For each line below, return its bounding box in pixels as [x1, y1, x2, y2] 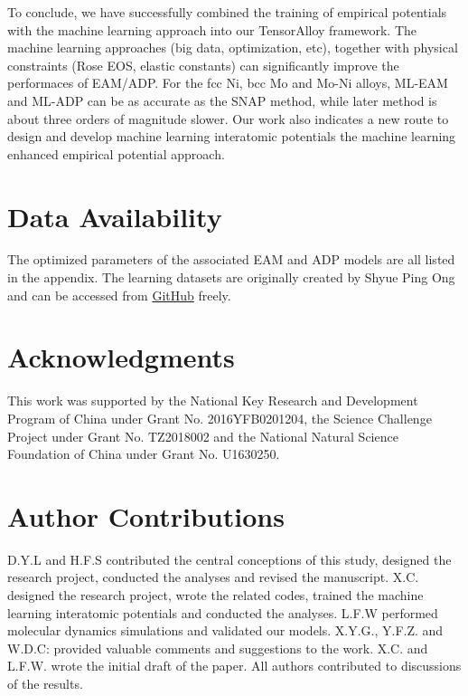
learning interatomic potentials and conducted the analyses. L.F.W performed [7, 603, 438, 622]
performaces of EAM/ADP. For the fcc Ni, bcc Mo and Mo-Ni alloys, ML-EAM [7, 73, 448, 92]
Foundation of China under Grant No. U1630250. [7, 444, 280, 463]
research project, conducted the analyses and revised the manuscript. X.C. [7, 567, 419, 586]
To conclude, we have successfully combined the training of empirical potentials [7, 3, 447, 21]
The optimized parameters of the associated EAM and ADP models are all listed [7, 250, 455, 269]
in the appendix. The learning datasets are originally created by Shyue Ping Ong [7, 268, 455, 287]
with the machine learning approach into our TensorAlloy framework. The [7, 20, 417, 39]
